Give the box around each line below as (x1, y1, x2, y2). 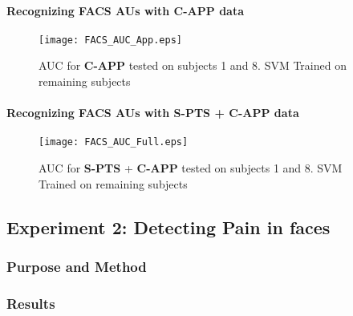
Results (6, 293, 55, 313)
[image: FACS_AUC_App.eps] (39, 34, 182, 46)
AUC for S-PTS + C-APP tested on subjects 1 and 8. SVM (39, 160, 343, 176)
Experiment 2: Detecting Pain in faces (6, 214, 331, 239)
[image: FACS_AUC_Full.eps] (39, 136, 189, 148)
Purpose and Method (6, 256, 147, 276)
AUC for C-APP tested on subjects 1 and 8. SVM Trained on (39, 57, 347, 74)
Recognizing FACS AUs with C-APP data (6, 2, 244, 18)
